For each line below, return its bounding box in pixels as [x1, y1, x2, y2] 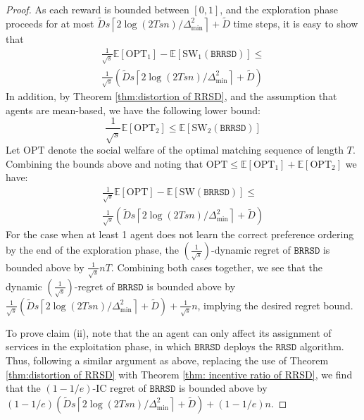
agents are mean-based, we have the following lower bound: [6, 102, 261, 117]
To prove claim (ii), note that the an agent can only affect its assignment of [6, 325, 332, 340]
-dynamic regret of [211, 242, 291, 257]
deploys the [223, 339, 272, 354]
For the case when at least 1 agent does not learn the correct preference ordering [6, 227, 354, 242]
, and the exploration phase [220, 2, 339, 16]
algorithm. [299, 339, 344, 354]
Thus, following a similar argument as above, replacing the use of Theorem [6, 353, 329, 367]
